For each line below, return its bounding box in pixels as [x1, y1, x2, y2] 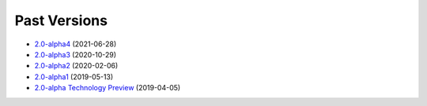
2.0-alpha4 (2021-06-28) [34, 39, 117, 49]
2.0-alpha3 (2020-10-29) [34, 49, 117, 59]
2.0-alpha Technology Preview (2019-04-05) [34, 83, 181, 93]
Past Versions [14, 12, 108, 29]
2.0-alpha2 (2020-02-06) [34, 61, 119, 71]
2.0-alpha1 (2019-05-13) [34, 71, 114, 82]
